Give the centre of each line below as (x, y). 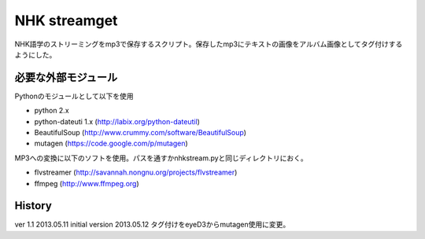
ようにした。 (35, 54)
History (33, 206)
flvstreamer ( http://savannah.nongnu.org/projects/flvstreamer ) (136, 172)
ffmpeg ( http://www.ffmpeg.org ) (87, 183)
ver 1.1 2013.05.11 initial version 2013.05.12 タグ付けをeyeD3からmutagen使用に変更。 (152, 225)
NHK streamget (66, 20)
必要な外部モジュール (66, 77)
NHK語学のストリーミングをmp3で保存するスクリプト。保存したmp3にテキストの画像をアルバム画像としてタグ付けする (209, 44)
